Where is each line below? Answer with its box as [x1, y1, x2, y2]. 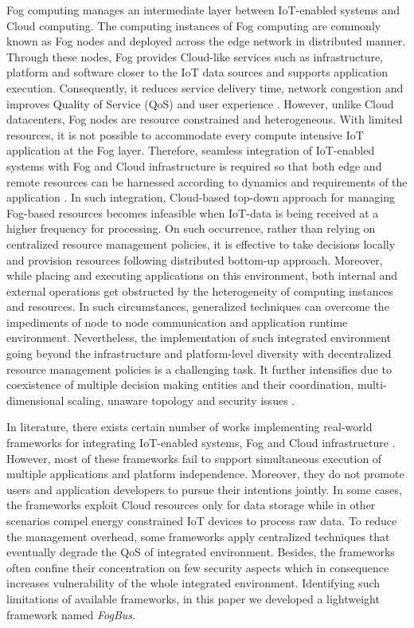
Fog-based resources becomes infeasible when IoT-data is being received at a [6, 204, 379, 221]
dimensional [6, 391, 64, 408]
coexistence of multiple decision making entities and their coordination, [6, 376, 354, 393]
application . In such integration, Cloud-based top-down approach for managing [6, 189, 396, 206]
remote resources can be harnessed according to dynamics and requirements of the [6, 173, 408, 190]
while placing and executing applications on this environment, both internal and [6, 267, 398, 284]
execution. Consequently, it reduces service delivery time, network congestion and [6, 79, 404, 96]
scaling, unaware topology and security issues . [68, 391, 295, 408]
